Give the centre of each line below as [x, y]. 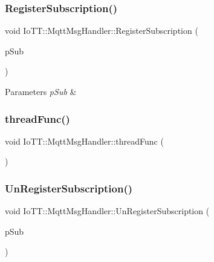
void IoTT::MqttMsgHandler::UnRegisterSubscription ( [107, 211]
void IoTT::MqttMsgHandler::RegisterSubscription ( [102, 31]
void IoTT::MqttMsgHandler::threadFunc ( [84, 141]
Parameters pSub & [41, 91]
